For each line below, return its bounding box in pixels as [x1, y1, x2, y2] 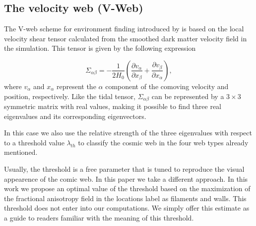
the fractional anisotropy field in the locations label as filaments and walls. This [4, 193, 247, 203]
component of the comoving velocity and [105, 81, 229, 91]
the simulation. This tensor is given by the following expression [4, 43, 196, 53]
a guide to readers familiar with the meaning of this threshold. [4, 212, 194, 223]
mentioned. [4, 147, 38, 157]
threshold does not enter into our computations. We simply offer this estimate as [4, 203, 250, 213]
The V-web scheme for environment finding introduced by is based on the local [4, 23, 244, 34]
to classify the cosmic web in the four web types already [78, 137, 249, 147]
